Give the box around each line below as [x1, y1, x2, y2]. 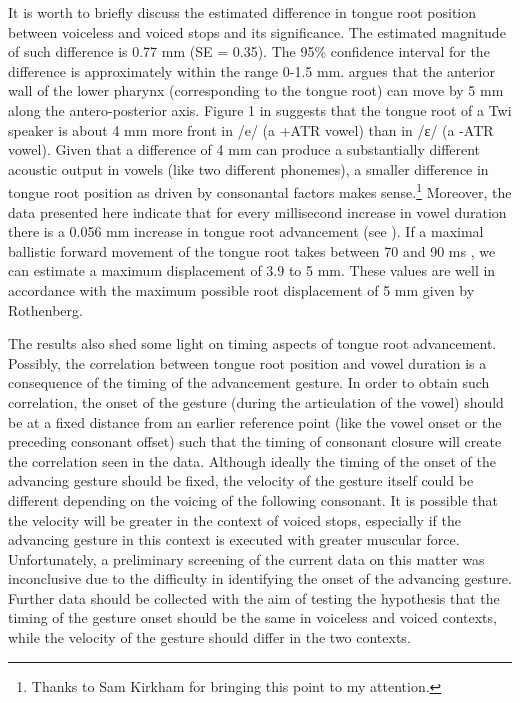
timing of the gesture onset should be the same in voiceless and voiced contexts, [8, 607, 497, 628]
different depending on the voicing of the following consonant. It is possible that [8, 489, 498, 510]
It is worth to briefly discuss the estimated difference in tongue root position [8, 2, 477, 22]
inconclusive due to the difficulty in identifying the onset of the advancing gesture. [8, 568, 512, 589]
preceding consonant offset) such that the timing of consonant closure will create [8, 431, 502, 452]
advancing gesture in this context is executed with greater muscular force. [8, 529, 460, 550]
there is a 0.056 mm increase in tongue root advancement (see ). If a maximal [8, 221, 484, 242]
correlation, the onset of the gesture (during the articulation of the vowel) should [8, 391, 504, 412]
